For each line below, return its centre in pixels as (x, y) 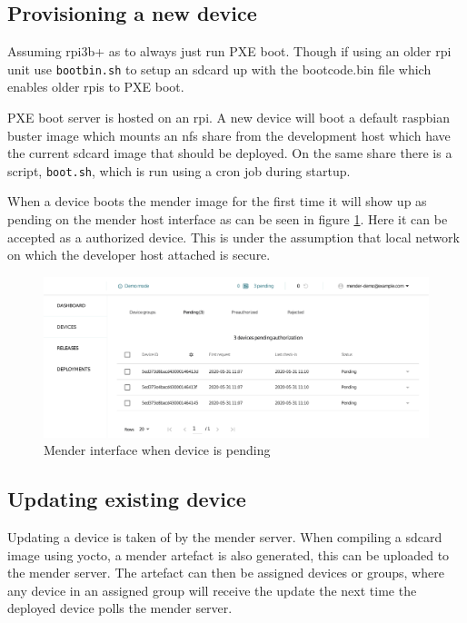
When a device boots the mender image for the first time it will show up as (217, 201)
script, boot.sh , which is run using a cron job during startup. (179, 170)
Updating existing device (127, 499)
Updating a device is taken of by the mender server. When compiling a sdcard (225, 537)
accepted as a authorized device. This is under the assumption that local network (233, 237)
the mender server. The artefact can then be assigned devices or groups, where (226, 573)
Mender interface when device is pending (157, 450)
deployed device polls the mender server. (120, 608)
